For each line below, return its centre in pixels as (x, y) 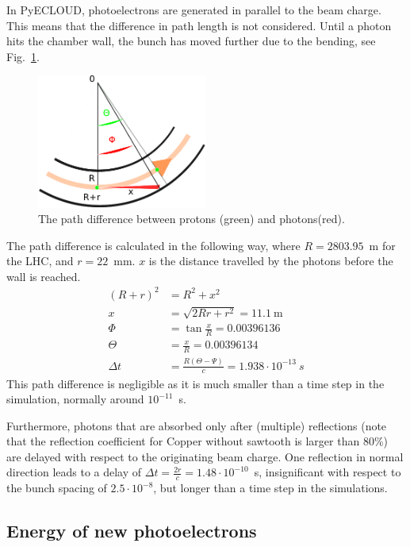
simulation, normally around (75, 399)
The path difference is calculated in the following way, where (153, 245)
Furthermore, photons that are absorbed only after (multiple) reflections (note (197, 425)
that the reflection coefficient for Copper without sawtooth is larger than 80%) (197, 441)
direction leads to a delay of (74, 472)
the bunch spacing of (57, 488)
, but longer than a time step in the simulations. (270, 488)
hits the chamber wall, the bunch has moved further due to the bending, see (191, 41)
